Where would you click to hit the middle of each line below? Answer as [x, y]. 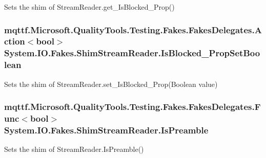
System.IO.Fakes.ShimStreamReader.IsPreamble [106, 130]
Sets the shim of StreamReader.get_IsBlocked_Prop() [89, 7]
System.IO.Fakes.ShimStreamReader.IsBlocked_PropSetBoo [132, 53]
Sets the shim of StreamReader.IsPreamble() [74, 149]
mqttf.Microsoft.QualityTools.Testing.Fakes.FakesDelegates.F [132, 107]
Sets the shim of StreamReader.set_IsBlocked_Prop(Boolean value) [111, 84]
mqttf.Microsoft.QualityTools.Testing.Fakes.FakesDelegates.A [133, 29]
